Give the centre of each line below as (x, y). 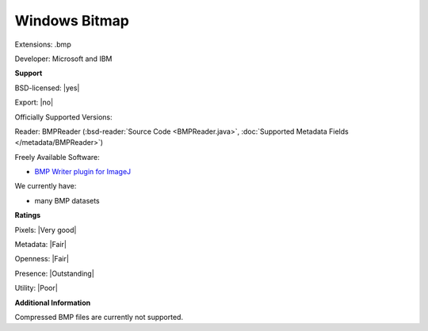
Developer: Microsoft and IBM (63, 59)
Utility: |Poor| (36, 288)
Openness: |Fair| (42, 259)
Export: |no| (34, 102)
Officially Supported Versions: (63, 117)
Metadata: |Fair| (41, 245)
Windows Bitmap (72, 21)
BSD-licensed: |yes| (47, 88)
